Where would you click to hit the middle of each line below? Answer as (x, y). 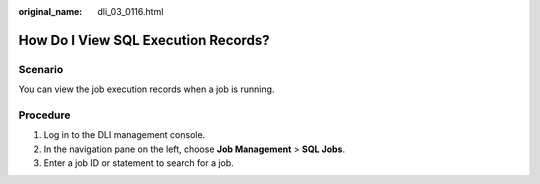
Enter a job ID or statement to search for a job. (138, 163)
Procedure (44, 115)
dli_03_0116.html (130, 11)
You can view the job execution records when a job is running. (146, 89)
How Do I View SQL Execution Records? (144, 40)
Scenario (41, 69)
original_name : (50, 11)
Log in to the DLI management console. (124, 135)
